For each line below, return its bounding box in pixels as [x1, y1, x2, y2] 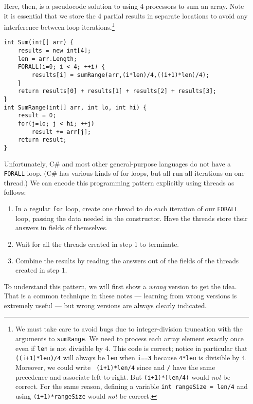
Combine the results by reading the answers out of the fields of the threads [15, 255, 239, 265]
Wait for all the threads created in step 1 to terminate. [15, 239, 179, 249]
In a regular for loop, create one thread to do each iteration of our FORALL [15, 203, 238, 214]
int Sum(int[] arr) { [4, 39, 74, 46]
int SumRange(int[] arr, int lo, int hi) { [4, 104, 147, 111]
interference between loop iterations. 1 [4, 20, 115, 32]
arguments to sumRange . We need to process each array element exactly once [15, 333, 244, 344]
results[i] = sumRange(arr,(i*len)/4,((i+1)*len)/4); [32, 72, 210, 79]
